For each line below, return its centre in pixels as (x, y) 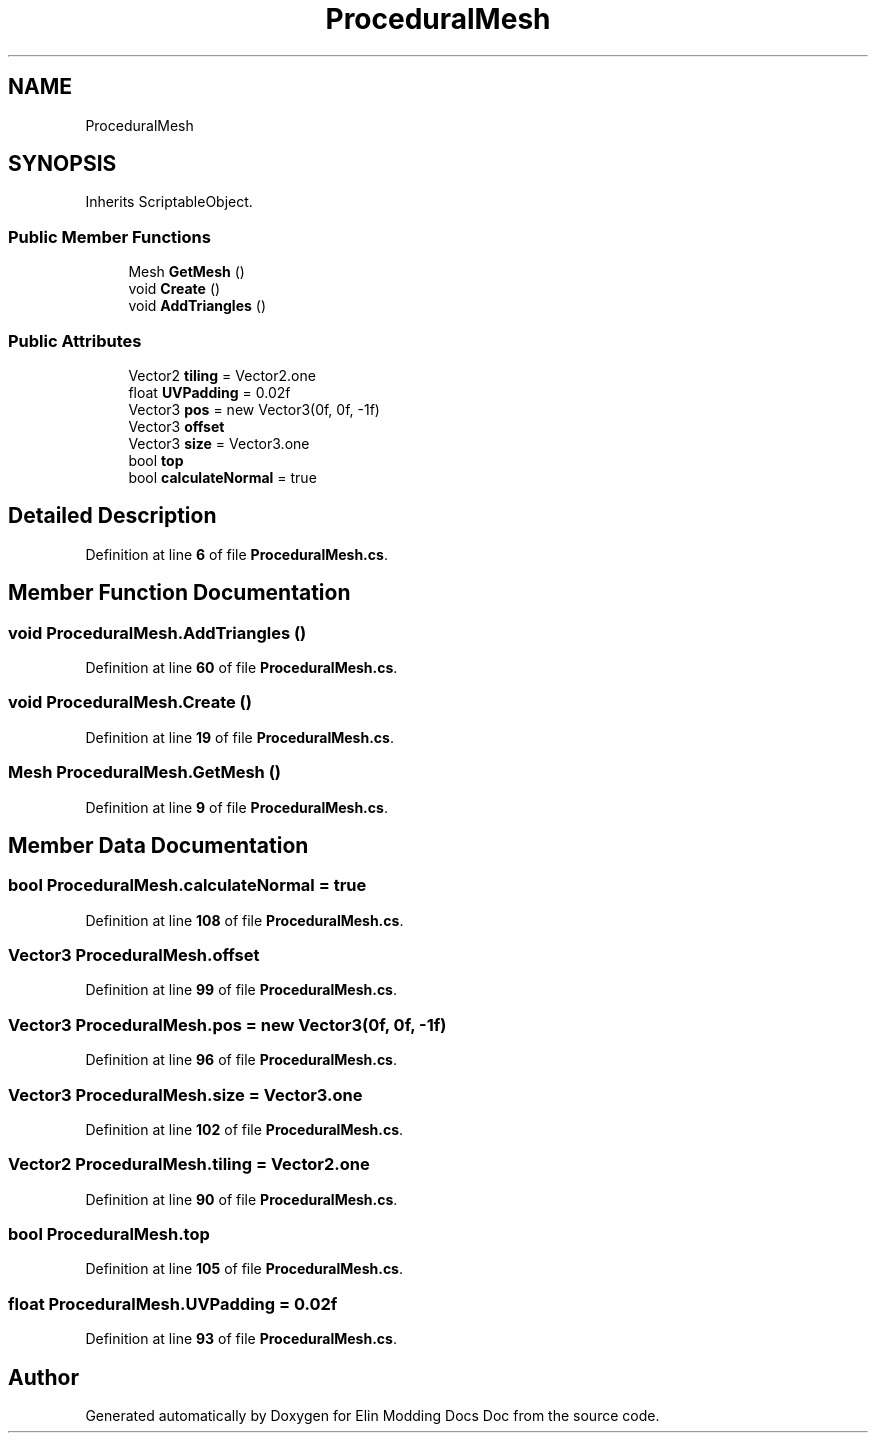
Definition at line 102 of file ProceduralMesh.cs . (244, 1129)
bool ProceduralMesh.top (109, 1234)
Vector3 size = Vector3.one (219, 443)
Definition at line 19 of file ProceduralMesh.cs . (239, 737)
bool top (156, 460)
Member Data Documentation (158, 845)
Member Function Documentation (179, 593)
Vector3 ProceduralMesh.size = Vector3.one (185, 1094)
